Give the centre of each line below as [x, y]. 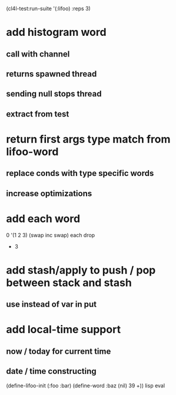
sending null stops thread [54, 94]
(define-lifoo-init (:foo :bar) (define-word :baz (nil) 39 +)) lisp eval [86, 386]
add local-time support [64, 330]
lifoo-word [32, 152]
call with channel [38, 54]
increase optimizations [49, 193]
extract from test [38, 114]
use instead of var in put [52, 305]
